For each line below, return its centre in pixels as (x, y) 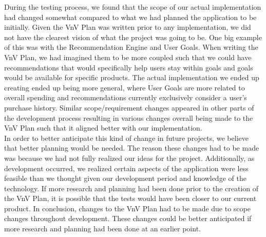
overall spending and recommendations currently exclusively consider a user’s (126, 97)
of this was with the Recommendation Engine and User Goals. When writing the (131, 47)
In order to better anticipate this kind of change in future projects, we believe (126, 138)
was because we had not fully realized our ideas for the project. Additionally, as (129, 158)
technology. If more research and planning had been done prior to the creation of (131, 188)
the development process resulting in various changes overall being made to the (129, 117)
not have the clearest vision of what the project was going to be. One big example (133, 37)
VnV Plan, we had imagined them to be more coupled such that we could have (128, 57)
